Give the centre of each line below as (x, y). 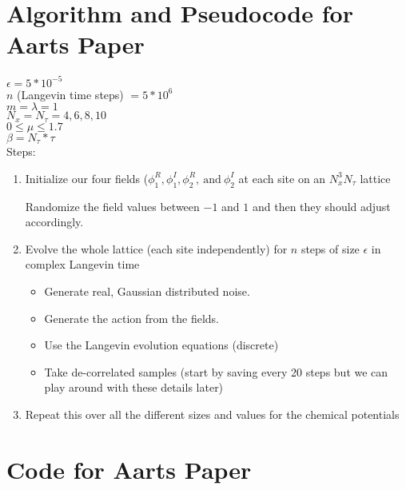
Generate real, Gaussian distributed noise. (147, 291)
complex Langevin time (82, 264)
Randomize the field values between (112, 206)
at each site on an (282, 178)
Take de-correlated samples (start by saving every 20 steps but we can (216, 371)
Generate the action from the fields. (132, 318)
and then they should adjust (321, 206)
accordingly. (54, 222)
